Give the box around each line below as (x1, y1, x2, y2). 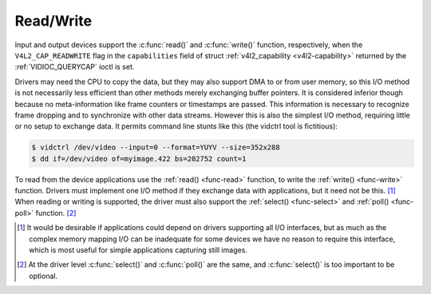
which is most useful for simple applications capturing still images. (29, 244, 247, 255)
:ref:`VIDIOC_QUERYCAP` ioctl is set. (14, 62, 135, 72)
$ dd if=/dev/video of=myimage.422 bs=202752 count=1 (31, 154, 247, 163)
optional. (29, 271, 58, 280)
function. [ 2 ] (35, 208, 77, 217)
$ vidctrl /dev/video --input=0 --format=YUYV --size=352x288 (31, 143, 280, 152)
